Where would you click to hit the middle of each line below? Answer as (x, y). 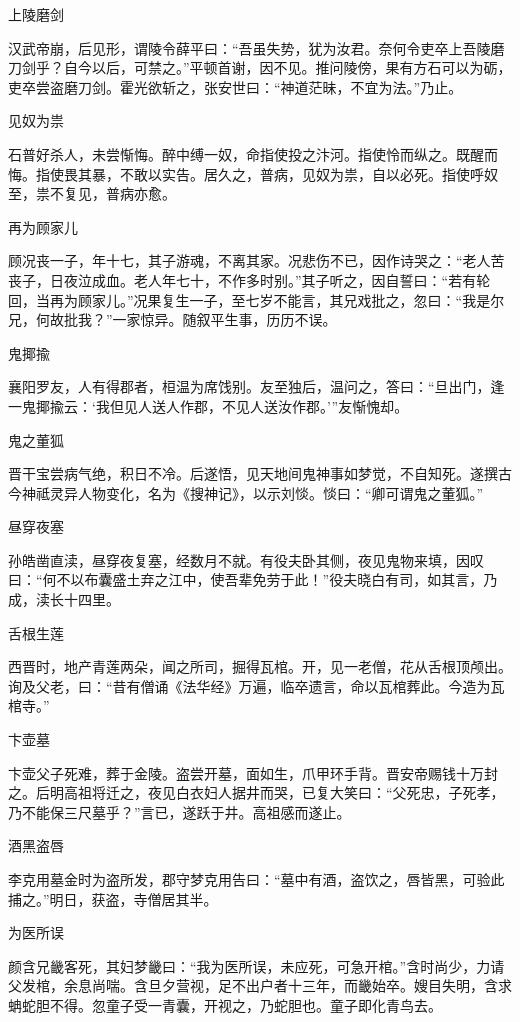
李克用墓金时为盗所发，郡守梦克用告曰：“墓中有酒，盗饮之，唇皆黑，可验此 (256, 879)
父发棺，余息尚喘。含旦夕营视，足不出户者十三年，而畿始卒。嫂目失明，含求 (260, 985)
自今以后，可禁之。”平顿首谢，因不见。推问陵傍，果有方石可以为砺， (287, 67)
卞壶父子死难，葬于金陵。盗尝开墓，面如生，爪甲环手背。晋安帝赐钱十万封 (253, 772)
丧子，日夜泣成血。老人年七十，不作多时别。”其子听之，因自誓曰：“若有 (242, 279)
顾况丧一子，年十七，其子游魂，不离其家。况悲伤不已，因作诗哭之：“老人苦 (256, 260)
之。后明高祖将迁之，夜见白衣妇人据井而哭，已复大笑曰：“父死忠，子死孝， (256, 792)
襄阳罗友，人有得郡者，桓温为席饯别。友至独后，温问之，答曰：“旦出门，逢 (256, 386)
